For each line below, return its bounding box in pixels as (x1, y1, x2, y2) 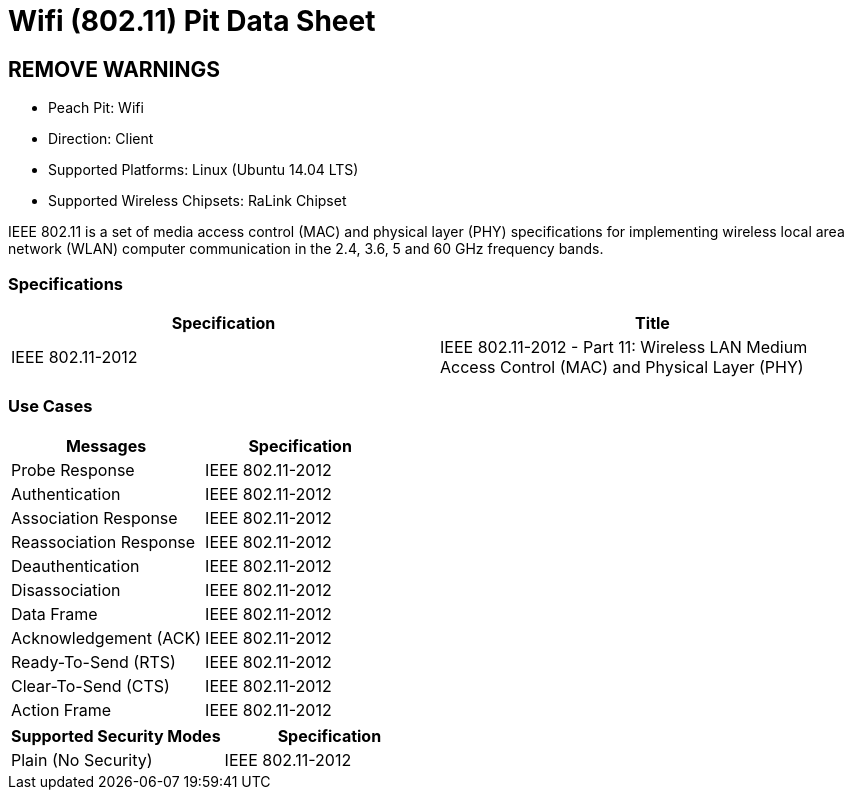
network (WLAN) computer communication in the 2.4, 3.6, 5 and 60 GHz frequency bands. (8, 240, 604, 258)
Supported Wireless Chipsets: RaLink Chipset (48, 192, 347, 210)
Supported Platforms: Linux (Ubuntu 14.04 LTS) (48, 161, 359, 179)
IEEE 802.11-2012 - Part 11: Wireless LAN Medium (440, 336, 808, 357)
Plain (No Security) (11, 749, 153, 770)
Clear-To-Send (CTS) (11, 675, 170, 696)
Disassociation (11, 579, 121, 600)
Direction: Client (48, 130, 154, 148)
